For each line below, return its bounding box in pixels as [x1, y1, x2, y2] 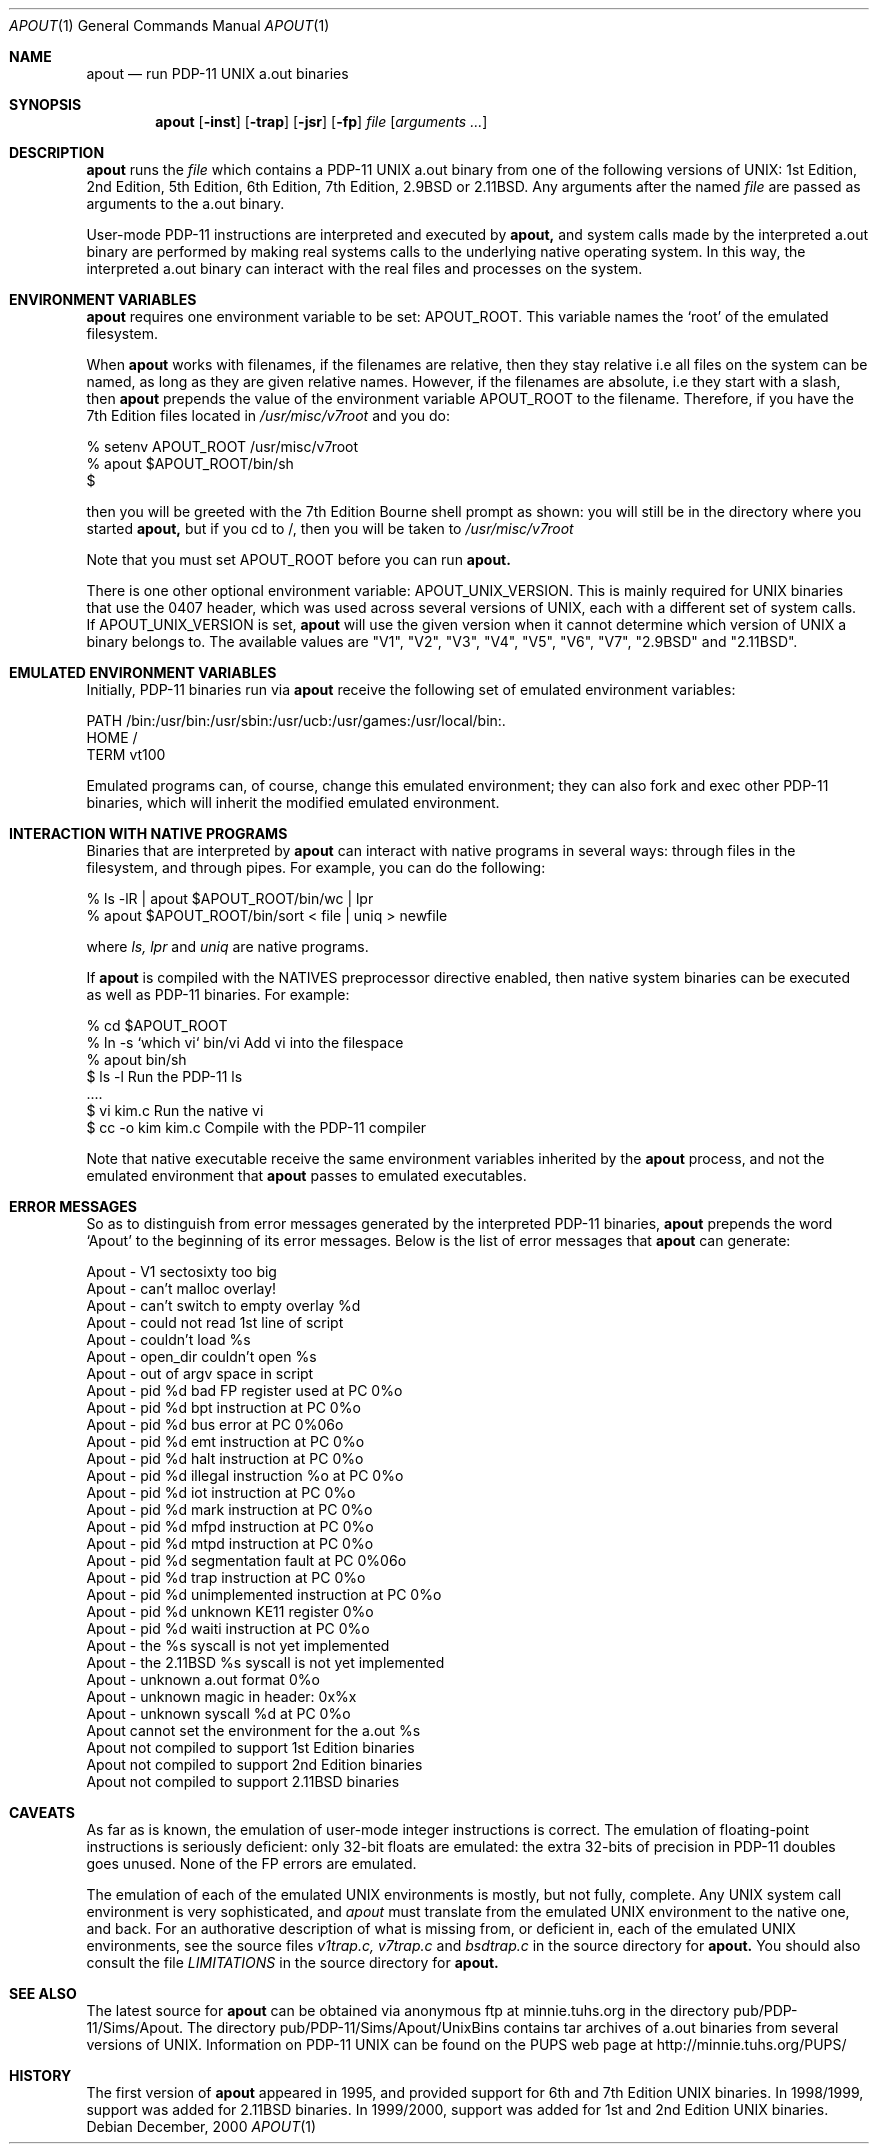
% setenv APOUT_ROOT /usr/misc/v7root [86, 438, 359, 455]
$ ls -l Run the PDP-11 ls [86, 1068, 243, 1085]
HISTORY [9, 2067, 72, 2084]
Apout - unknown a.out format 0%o [86, 1671, 320, 1688]
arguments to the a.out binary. [86, 195, 285, 212]
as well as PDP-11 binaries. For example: [86, 986, 350, 1003]
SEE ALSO [9, 1985, 77, 2002]
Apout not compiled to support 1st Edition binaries [86, 1739, 415, 1756]
